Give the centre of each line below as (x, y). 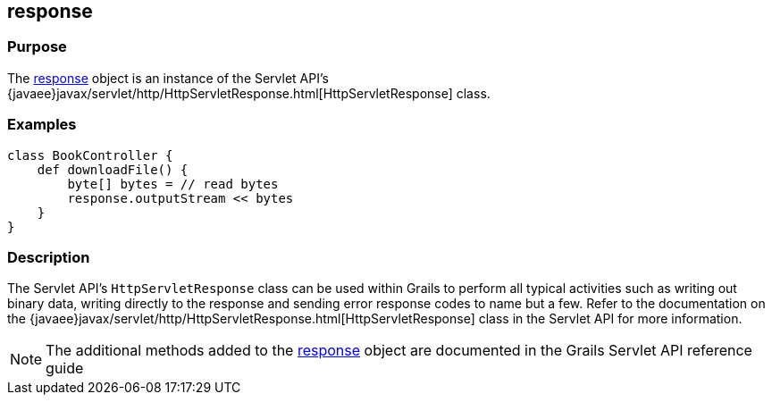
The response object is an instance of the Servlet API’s (168, 78)
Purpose (37, 47)
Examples (42, 125)
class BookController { (90, 155)
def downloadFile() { (113, 169)
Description (49, 257)
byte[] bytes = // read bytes (173, 184)
